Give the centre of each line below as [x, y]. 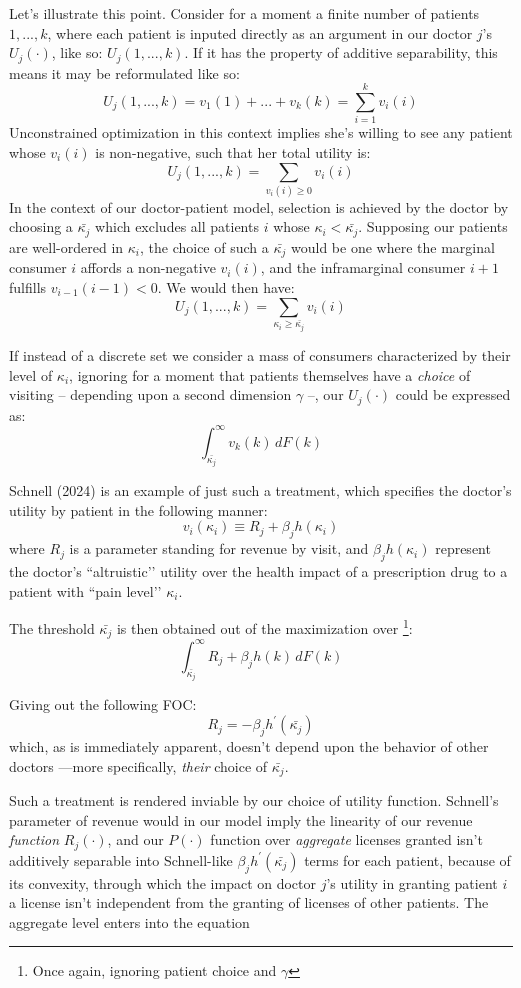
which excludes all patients [177, 226]
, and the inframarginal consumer [363, 267]
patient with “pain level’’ [85, 590]
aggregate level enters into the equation [129, 921]
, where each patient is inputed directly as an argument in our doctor [260, 32]
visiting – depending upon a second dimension [150, 394]
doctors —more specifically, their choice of [138, 765]
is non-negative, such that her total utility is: [233, 151]
